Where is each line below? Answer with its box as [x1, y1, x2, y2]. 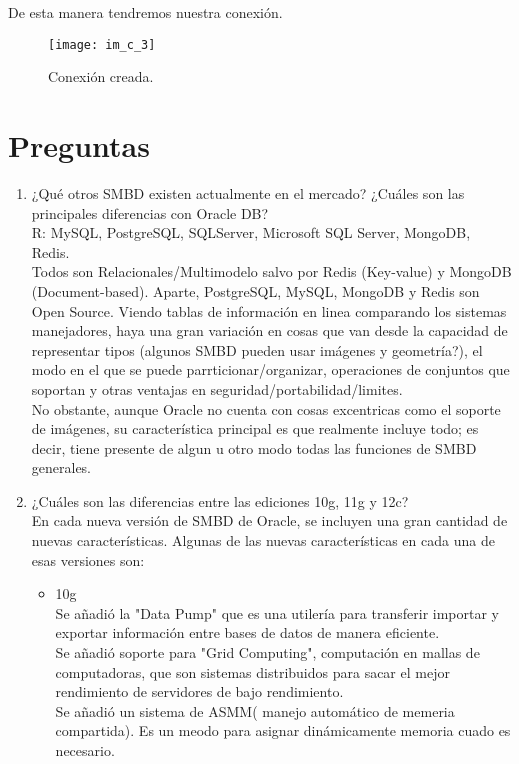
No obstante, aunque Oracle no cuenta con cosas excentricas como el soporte [31, 398, 501, 419]
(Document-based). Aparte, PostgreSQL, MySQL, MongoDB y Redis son [31, 280, 480, 301]
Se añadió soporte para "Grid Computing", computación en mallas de [55, 642, 480, 663]
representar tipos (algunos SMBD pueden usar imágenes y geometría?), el [31, 339, 483, 360]
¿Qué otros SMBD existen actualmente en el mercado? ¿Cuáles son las [31, 182, 465, 203]
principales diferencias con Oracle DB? [31, 202, 269, 223]
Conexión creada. [48, 66, 154, 87]
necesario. [55, 740, 115, 760]
